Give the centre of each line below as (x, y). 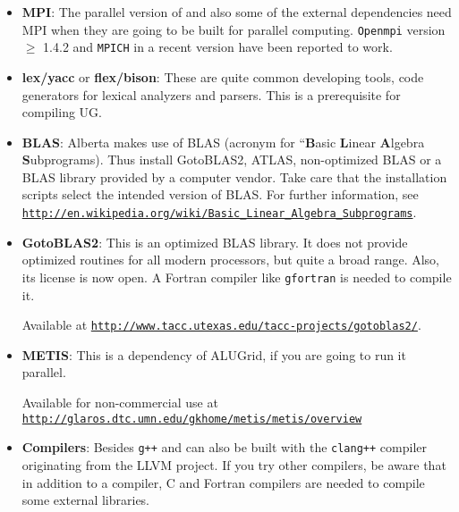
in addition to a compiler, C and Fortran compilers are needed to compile (223, 482)
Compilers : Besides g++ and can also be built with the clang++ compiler (224, 447)
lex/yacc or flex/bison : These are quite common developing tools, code (223, 76)
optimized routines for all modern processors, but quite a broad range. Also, (230, 260)
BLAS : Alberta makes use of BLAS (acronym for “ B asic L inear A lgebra (223, 142)
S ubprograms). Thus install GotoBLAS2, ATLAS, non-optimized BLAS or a (232, 159)
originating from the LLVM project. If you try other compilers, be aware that (234, 464)
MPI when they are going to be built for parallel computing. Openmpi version (234, 29)
